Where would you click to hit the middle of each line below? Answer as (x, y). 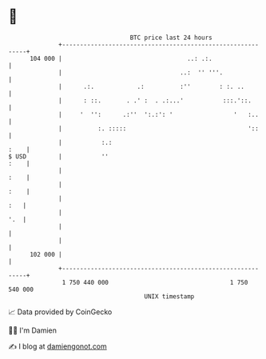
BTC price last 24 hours (171, 38)
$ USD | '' (59, 156)
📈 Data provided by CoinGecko (60, 312)
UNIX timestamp (169, 296)
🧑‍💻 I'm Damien (33, 330)
